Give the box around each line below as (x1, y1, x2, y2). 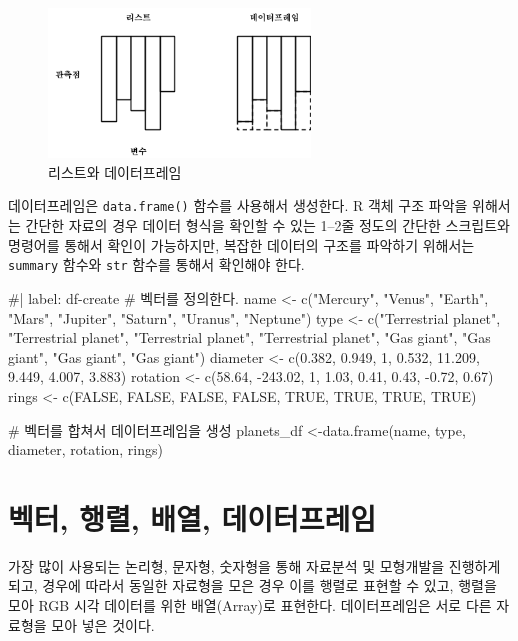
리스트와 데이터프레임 (48, 161, 182, 182)
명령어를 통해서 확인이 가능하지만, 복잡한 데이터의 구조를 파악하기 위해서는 (8, 234, 475, 255)
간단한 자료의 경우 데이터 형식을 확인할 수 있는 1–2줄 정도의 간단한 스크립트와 (25, 215, 510, 236)
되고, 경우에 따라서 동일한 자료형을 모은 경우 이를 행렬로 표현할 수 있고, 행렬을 (8, 575, 497, 596)
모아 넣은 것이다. (51, 614, 155, 635)
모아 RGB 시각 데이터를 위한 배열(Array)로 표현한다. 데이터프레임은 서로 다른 (8, 595, 492, 616)
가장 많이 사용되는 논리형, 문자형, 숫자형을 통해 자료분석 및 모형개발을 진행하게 (8, 555, 501, 576)
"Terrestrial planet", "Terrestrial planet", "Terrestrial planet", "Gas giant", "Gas (8, 327, 491, 348)
